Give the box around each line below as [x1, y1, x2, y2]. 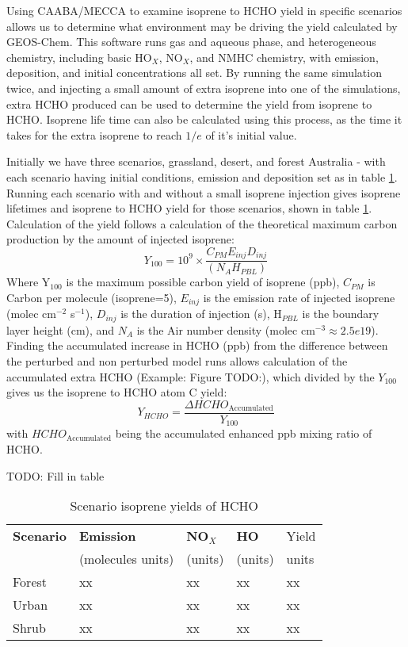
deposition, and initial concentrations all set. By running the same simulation [6, 64, 382, 81]
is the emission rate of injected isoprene [203, 289, 395, 305]
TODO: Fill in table [6, 467, 105, 484]
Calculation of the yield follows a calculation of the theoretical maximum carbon [6, 215, 398, 232]
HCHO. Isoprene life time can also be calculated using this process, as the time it [6, 111, 402, 128]
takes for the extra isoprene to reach [6, 126, 182, 143]
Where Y [6, 274, 51, 290]
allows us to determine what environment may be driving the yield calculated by [6, 17, 398, 34]
